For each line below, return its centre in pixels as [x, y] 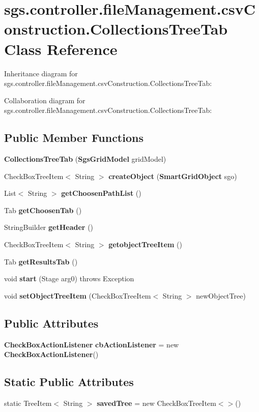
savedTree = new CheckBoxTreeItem [156, 403]
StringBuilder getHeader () [49, 227]
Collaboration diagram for [45, 100]
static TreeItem [28, 403]
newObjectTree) [221, 295]
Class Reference [61, 49]
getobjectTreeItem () [145, 244]
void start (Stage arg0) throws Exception [69, 278]
